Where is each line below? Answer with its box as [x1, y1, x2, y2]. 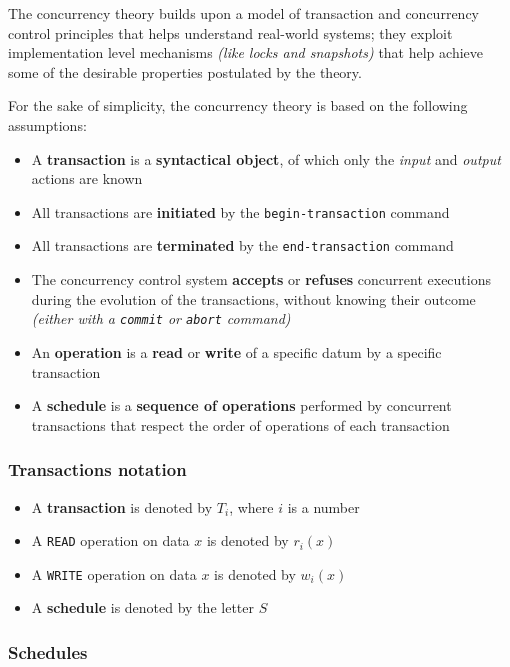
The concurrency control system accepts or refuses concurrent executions [31, 269, 492, 290]
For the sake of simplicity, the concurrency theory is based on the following [8, 95, 468, 116]
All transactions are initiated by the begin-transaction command [31, 201, 450, 222]
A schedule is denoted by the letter [31, 597, 254, 618]
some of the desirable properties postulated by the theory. [8, 61, 362, 82]
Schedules [8, 639, 88, 664]
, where [229, 496, 274, 517]
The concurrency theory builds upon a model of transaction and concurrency [8, 3, 479, 23]
